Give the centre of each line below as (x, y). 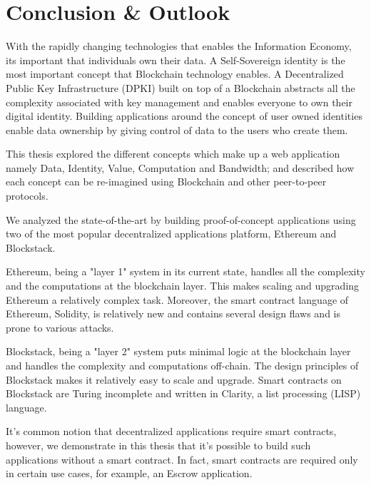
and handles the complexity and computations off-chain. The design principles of (182, 365)
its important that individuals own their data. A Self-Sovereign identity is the (176, 60)
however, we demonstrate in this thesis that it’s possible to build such (158, 445)
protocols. (27, 196)
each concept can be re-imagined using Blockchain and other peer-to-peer (166, 182)
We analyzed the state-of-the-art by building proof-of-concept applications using (181, 219)
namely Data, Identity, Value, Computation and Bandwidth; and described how (180, 167)
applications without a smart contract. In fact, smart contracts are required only (182, 459)
